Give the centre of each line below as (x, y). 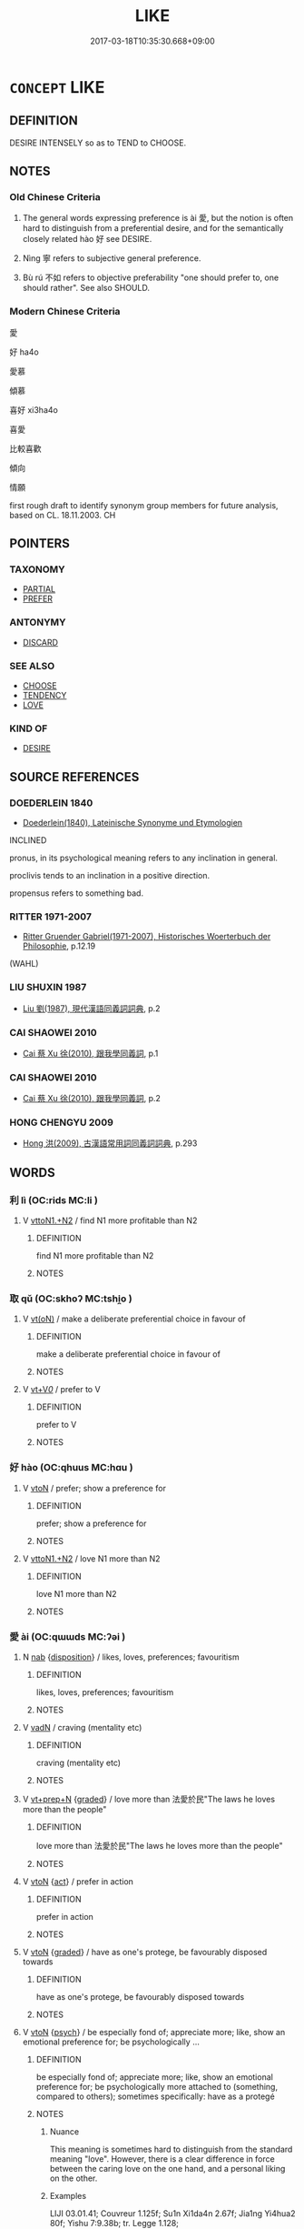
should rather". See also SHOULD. (86, 288)
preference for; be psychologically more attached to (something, (157, 2087)
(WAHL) (24, 964)
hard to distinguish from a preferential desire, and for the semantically (153, 228)
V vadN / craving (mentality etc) (82, 1728)
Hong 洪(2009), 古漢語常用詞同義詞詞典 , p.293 (110, 1143)
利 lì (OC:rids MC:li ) (54, 1200)
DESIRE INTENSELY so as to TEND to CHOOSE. (98, 143)
